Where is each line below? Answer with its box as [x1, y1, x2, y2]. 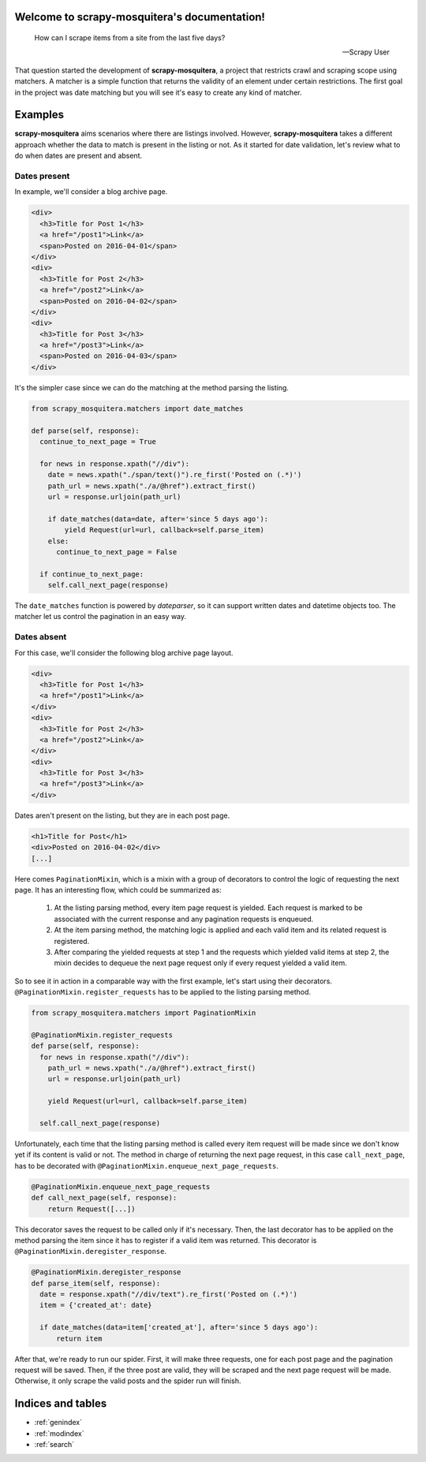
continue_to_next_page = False [56, 547, 177, 556]
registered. [54, 936, 90, 945]
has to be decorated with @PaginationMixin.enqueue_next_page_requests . [14, 1161, 279, 1170]
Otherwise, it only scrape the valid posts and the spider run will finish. [14, 1376, 241, 1386]
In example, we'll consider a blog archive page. [14, 187, 168, 196]
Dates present [14, 170, 70, 181]
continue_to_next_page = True [39, 438, 157, 446]
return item [56, 1333, 103, 1343]
